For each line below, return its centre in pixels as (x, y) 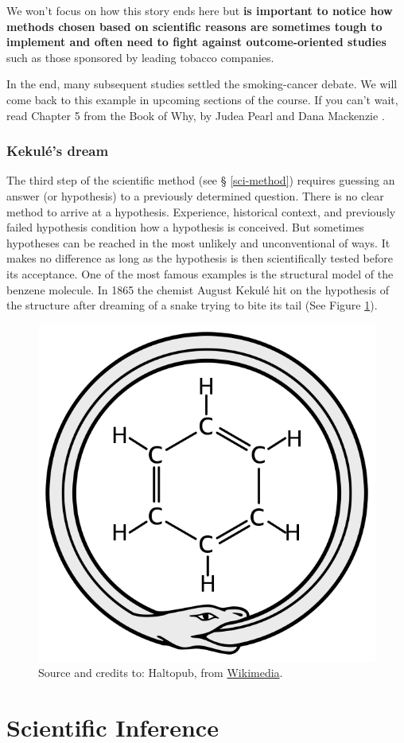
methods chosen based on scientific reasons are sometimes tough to (194, 26)
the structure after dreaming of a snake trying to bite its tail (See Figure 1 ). (192, 305)
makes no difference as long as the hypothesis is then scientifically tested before (200, 258)
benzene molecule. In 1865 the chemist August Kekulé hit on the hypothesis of (198, 289)
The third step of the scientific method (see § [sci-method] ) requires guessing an (201, 180)
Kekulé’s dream (58, 151)
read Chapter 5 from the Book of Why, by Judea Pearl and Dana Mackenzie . (196, 115)
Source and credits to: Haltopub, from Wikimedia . (161, 673)
